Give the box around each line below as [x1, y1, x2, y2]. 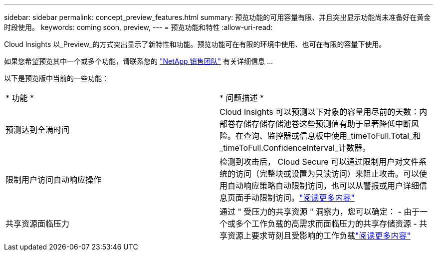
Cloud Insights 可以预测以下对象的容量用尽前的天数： [219, 107, 420, 117]
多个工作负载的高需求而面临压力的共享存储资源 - [235, 219, 417, 229]
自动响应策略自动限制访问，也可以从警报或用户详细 [227, 181, 420, 191]
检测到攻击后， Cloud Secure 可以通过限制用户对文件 [219, 157, 419, 167]
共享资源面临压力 [5, 219, 70, 229]
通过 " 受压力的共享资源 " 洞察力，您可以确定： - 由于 [219, 207, 420, 217]
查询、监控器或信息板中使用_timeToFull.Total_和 [243, 131, 421, 141]
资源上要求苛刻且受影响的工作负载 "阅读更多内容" [227, 231, 411, 241]
